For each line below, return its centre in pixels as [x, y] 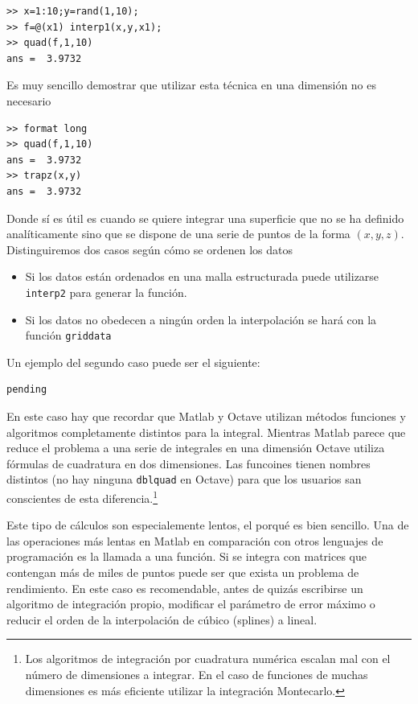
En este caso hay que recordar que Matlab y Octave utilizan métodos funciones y [206, 416]
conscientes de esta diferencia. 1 [82, 497]
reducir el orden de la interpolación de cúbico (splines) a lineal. [162, 619]
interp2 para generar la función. [106, 292]
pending [27, 390]
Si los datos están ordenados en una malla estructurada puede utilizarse [202, 276]
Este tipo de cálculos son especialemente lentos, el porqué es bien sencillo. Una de [208, 525]
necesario [29, 100]
